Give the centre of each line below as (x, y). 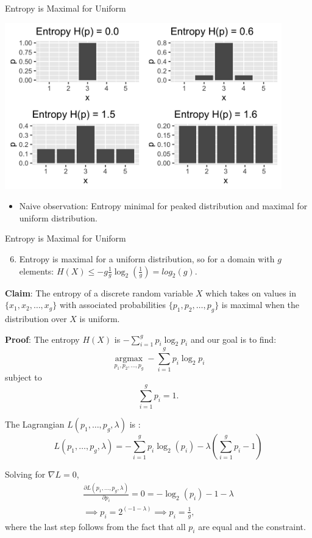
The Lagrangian (35, 424)
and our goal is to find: (233, 339)
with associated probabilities (113, 305)
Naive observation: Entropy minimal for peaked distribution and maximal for (163, 206)
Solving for (25, 474)
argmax (129, 359)
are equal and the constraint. (252, 526)
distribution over (36, 318)
